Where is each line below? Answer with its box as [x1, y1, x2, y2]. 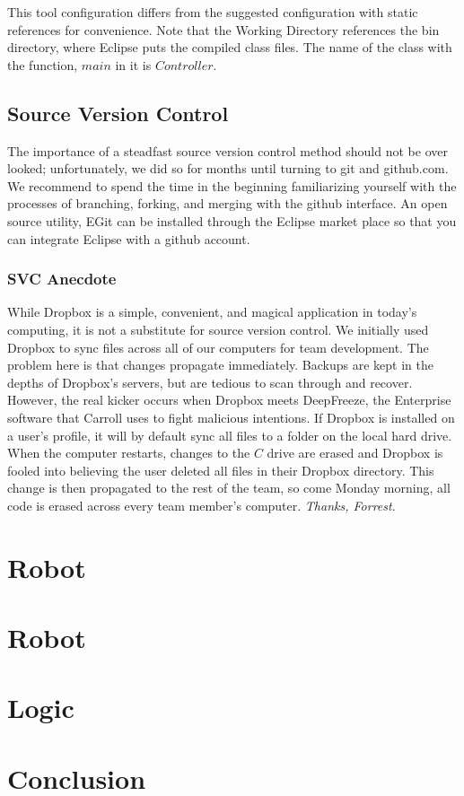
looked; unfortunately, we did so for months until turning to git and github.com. [7, 159, 449, 178]
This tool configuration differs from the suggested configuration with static [7, 3, 418, 21]
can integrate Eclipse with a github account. [7, 229, 250, 248]
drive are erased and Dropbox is [267, 443, 443, 462]
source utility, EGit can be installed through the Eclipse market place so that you [7, 211, 457, 230]
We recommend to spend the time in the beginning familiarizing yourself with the [7, 176, 457, 195]
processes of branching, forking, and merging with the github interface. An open [7, 194, 448, 213]
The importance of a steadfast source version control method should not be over [7, 141, 448, 160]
